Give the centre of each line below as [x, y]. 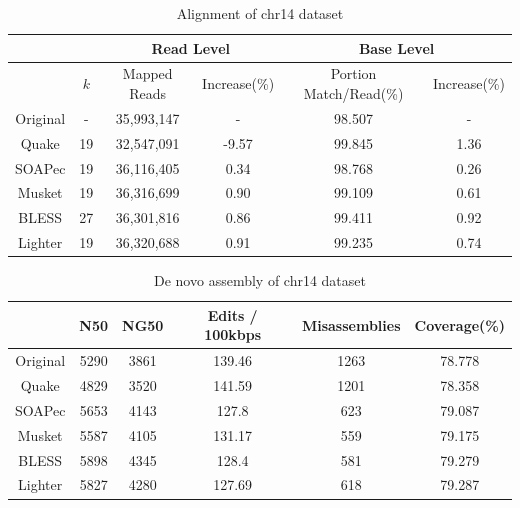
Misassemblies [351, 324]
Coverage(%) [459, 324]
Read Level [191, 47]
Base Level [396, 47]
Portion [353, 73]
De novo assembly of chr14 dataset [260, 280]
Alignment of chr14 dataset [260, 13]
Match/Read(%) [353, 93]
